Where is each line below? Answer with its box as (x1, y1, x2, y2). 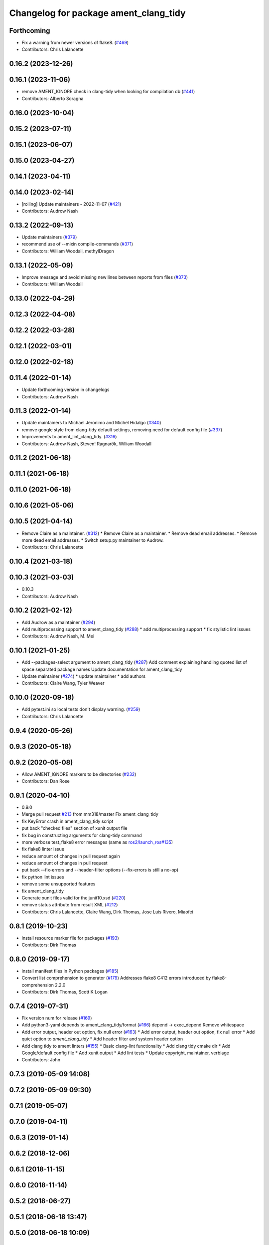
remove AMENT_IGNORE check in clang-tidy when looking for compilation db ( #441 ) (21, 89, 195, 95)
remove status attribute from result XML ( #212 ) (21, 902, 118, 908)
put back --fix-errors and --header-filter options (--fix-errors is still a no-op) (21, 867, 179, 873)
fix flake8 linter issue (21, 846, 65, 852)
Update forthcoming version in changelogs (21, 386, 110, 393)
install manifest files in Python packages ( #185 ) (21, 968, 119, 974)
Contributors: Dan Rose (21, 778, 70, 784)
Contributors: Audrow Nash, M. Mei (21, 633, 95, 639)
